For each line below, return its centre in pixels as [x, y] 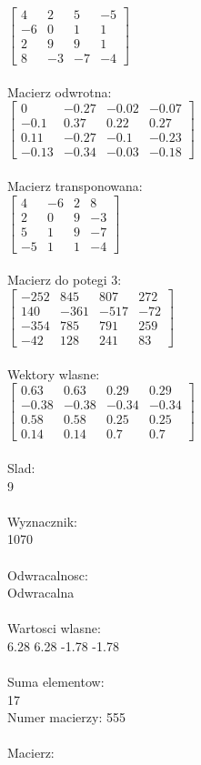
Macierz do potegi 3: [65, 280]
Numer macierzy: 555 [66, 717]
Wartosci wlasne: [54, 628]
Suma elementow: [56, 682]
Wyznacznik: [43, 521]
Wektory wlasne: [54, 373]
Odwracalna [41, 593]
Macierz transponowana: [75, 186]
